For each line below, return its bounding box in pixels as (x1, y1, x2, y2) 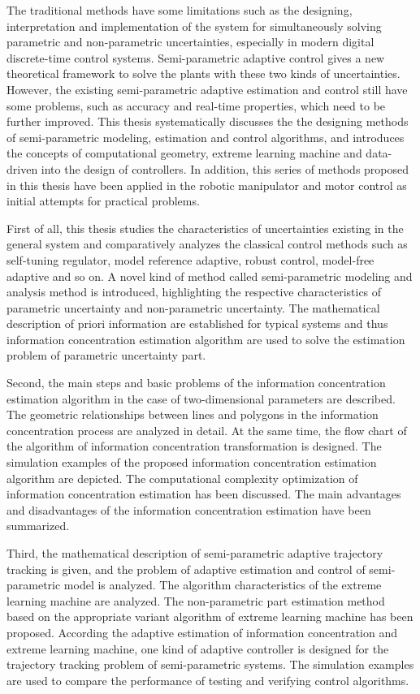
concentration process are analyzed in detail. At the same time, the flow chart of (6, 421, 407, 438)
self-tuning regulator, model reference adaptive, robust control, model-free (6, 251, 375, 268)
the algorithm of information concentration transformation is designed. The (6, 438, 382, 455)
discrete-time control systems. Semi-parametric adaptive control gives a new (6, 49, 385, 66)
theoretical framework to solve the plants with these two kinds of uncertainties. (6, 65, 401, 82)
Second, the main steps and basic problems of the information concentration (6, 374, 386, 391)
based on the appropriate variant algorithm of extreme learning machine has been (6, 608, 414, 625)
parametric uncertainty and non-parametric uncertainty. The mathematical (6, 299, 380, 316)
